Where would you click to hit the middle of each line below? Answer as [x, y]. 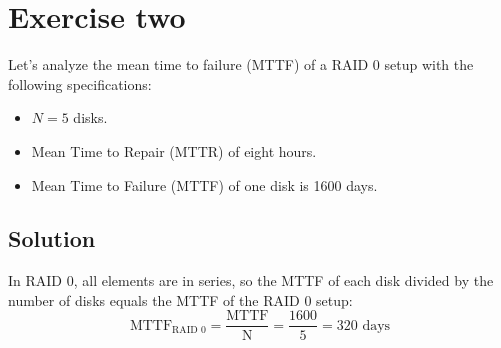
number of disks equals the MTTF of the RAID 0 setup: [180, 299]
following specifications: [80, 83]
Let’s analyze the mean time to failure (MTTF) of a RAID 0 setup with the [241, 64]
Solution [52, 238]
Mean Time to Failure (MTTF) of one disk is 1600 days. [204, 184]
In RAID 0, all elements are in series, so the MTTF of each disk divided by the [251, 280]
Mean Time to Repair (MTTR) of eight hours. [174, 150]
